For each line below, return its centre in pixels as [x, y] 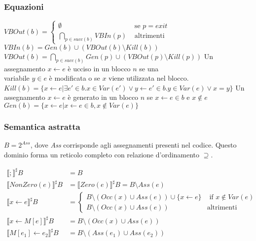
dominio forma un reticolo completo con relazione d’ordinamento [102, 154]
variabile [17, 78]
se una [149, 68]
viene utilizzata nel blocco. [149, 78]
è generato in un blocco [103, 97]
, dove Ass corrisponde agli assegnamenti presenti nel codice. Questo [133, 145]
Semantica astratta [42, 126]
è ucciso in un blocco [99, 68]
